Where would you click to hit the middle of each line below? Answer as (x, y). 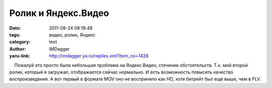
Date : (15, 28)
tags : (15, 34)
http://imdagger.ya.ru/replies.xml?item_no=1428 (99, 56)
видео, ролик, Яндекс (72, 34)
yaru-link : (20, 56)
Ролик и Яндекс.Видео (59, 13)
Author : (18, 49)
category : (20, 42)
